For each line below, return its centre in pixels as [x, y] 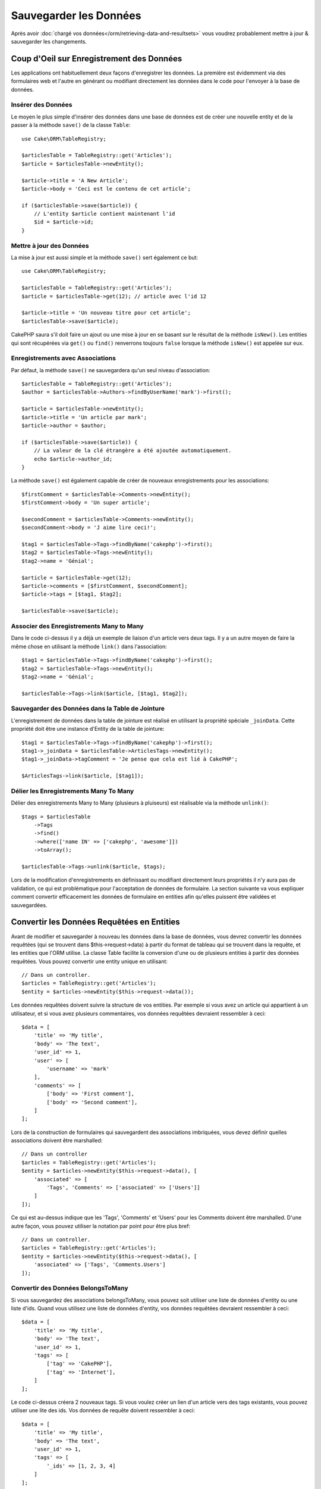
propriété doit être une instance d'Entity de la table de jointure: [88, 729]
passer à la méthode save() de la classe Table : [71, 125]
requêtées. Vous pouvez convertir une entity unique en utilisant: [89, 961]
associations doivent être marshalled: [57, 1141]
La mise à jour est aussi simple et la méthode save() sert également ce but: [105, 257]
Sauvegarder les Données [76, 15]
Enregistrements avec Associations [63, 359]
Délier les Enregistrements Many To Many [73, 791]
